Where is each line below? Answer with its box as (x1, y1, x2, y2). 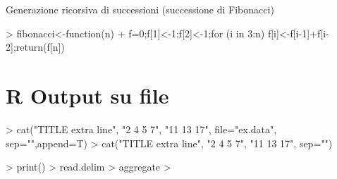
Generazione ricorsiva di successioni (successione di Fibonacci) (6, 2, 274, 16)
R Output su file (6, 80, 169, 109)
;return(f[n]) (13, 39, 65, 54)
